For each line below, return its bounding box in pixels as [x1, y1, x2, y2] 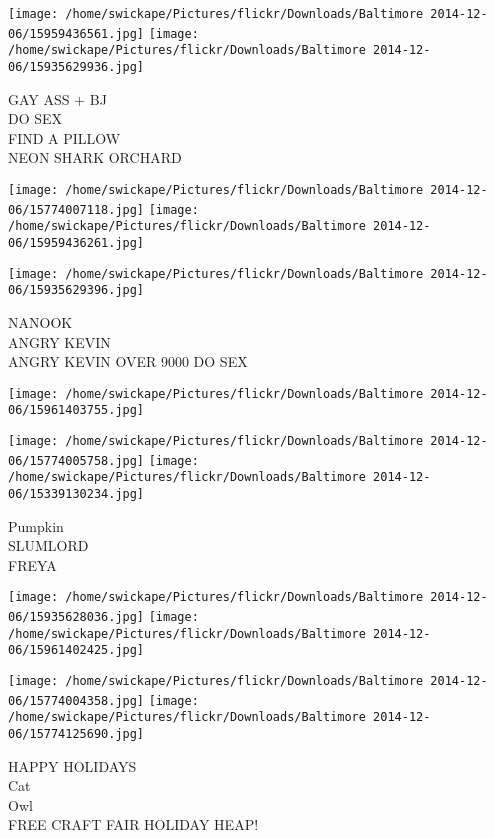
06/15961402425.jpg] [8, 643, 145, 658]
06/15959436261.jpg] [8, 235, 145, 250]
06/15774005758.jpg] [8, 453, 145, 468]
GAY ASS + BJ [8, 88, 107, 109]
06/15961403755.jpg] [8, 403, 145, 418]
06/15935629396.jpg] [8, 283, 145, 298]
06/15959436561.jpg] [8, 26, 145, 41]
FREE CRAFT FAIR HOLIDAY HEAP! [8, 814, 259, 835]
